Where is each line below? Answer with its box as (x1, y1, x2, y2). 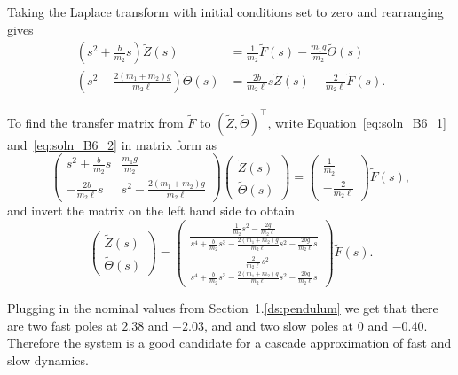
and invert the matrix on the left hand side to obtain (7, 200, 296, 219)
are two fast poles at (7, 316, 118, 334)
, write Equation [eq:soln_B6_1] (267, 113, 447, 131)
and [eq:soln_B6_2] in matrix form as (7, 135, 217, 153)
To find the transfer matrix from (7, 113, 184, 131)
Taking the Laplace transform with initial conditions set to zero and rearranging (7, 3, 444, 20)
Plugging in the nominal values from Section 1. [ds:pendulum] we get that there (7, 299, 438, 317)
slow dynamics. (7, 351, 89, 369)
